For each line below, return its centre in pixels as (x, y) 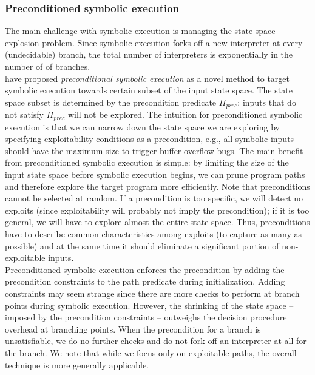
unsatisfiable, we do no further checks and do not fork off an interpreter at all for (156, 341)
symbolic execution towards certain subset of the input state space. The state (149, 90)
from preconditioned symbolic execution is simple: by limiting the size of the (147, 162)
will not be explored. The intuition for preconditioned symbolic (185, 114)
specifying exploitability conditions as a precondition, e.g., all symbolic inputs (150, 139)
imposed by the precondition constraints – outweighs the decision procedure (146, 317)
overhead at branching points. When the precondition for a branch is (133, 329)
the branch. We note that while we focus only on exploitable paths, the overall (151, 352)
